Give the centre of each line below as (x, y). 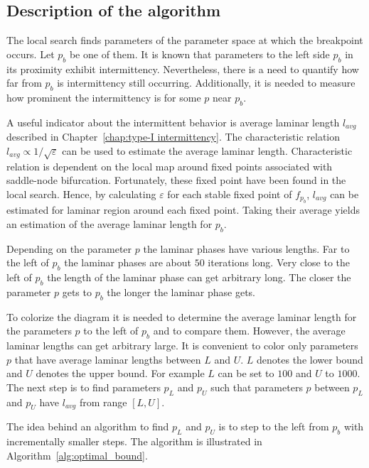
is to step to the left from (274, 426)
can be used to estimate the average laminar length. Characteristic (207, 150)
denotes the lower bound (310, 359)
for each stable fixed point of (230, 194)
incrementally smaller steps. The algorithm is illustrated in (134, 441)
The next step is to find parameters (84, 387)
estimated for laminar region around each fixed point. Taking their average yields (183, 210)
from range (103, 402)
